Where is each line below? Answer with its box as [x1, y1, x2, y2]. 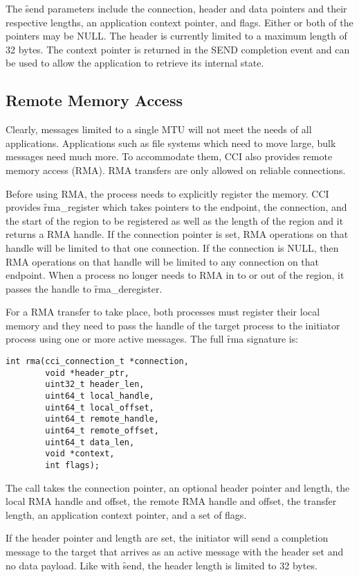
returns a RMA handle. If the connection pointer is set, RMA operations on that [6, 227, 349, 241]
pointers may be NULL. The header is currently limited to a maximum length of [6, 28, 347, 43]
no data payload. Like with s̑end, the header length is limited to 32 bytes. [6, 558, 317, 572]
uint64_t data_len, [45, 437, 135, 447]
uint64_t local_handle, [45, 391, 154, 402]
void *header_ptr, [45, 368, 129, 378]
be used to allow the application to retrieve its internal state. [6, 55, 264, 70]
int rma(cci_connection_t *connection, [6, 356, 189, 367]
